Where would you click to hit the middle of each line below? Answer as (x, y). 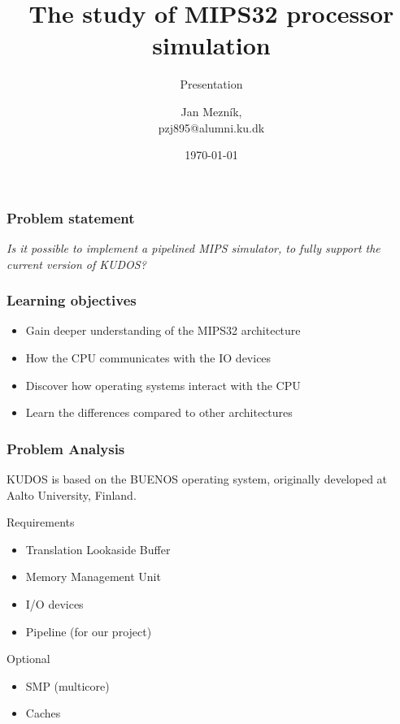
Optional (28, 659)
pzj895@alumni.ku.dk (211, 127)
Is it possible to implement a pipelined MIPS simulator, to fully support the (193, 247)
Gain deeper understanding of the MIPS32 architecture (163, 330)
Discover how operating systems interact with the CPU (163, 385)
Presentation (211, 84)
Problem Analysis (66, 448)
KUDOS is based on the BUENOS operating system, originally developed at (197, 478)
